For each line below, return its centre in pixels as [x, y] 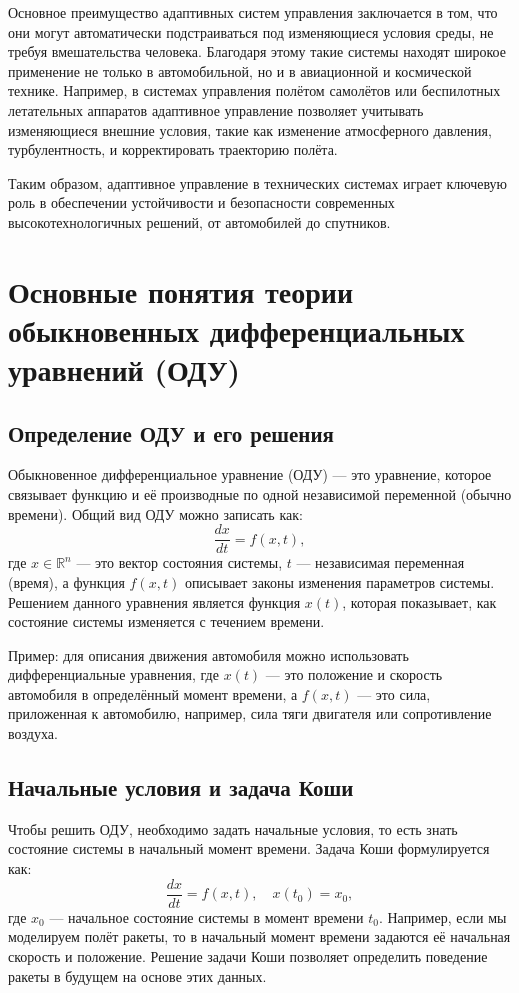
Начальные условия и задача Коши [181, 787]
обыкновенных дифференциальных [236, 329]
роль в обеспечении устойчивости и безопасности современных [201, 202]
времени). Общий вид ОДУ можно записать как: [155, 513]
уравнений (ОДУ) [124, 369]
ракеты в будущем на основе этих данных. [137, 975]
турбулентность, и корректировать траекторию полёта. [173, 149]
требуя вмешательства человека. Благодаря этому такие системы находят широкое [257, 51]
